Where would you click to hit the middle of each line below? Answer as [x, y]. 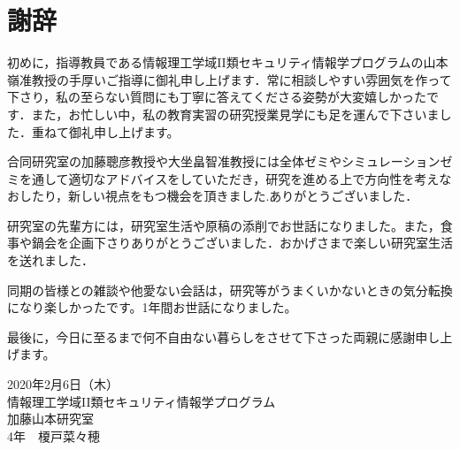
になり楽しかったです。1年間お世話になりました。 [152, 307]
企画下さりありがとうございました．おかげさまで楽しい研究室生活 [261, 243]
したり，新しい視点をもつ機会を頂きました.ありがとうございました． [218, 196]
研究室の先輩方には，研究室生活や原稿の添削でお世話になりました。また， [224, 225]
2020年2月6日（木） [63, 384]
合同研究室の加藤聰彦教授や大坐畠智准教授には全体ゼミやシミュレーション [224, 161]
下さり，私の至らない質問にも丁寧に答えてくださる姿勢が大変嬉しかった [217, 97]
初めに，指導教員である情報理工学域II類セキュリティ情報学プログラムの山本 [228, 62]
